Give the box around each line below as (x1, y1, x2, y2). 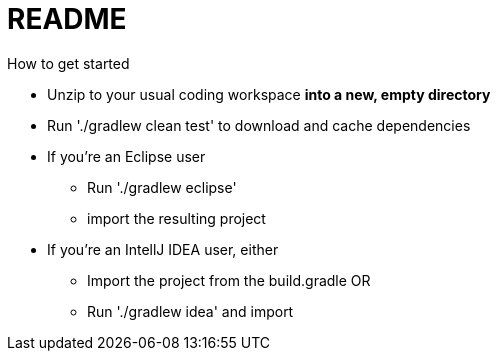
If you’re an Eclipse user (47, 147, 206, 165)
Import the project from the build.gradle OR (87, 271, 371, 289)
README (7, 2, 127, 36)
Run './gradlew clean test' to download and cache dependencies (47, 116, 471, 134)
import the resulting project (87, 209, 266, 227)
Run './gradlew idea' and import (87, 302, 294, 320)
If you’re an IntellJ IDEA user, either (47, 240, 279, 258)
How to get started (7, 54, 130, 72)
